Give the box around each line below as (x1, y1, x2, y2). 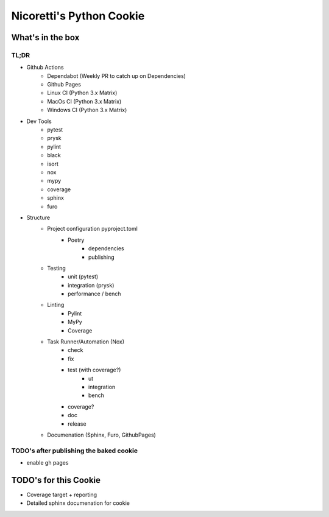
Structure (26, 214, 51, 221)
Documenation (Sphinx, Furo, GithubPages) (47, 431, 157, 438)
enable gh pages (26, 459, 69, 466)
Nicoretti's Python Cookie (11, 9, 145, 23)
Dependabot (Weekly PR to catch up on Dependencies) (47, 72, 186, 79)
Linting (47, 301, 65, 309)
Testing (47, 264, 66, 272)
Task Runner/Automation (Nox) (47, 338, 125, 345)
